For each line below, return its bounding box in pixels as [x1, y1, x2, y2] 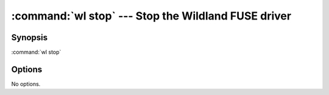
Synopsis [11, 32, 48, 43]
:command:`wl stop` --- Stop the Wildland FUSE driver [11, 9, 292, 23]
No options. [11, 80, 41, 88]
